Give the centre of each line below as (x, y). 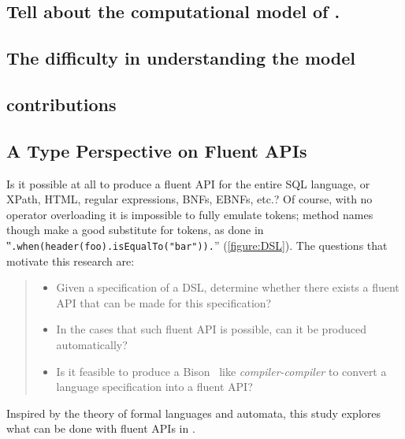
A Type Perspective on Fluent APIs (157, 150)
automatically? (92, 344)
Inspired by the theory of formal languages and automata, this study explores (194, 413)
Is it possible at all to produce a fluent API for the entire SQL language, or (188, 183)
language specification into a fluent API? (154, 387)
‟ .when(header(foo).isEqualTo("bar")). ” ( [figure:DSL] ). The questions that (197, 245)
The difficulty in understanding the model (181, 58)
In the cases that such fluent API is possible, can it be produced (212, 329)
